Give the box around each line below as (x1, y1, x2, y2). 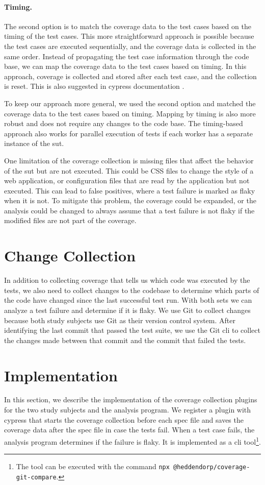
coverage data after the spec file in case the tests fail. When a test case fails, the (4, 424, 255, 435)
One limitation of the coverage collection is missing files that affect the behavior (4, 155, 254, 165)
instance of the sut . (4, 138, 64, 149)
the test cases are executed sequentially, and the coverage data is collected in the (4, 40, 256, 51)
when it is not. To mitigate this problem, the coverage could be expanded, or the (4, 195, 256, 206)
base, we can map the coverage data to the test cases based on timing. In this (4, 61, 247, 71)
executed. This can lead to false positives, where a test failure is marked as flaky (4, 185, 255, 196)
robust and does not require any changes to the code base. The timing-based (4, 118, 243, 129)
